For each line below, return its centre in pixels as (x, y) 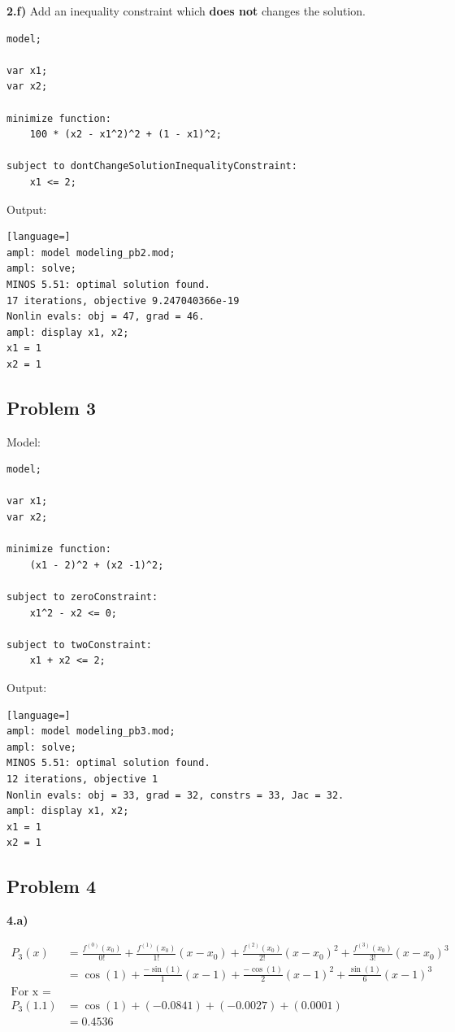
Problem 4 (51, 886)
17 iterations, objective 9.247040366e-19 (123, 300)
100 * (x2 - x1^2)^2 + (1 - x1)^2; (126, 135)
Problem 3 (51, 407)
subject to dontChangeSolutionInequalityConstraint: (152, 166)
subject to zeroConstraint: (82, 597)
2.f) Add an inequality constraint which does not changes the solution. (186, 11)
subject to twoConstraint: (79, 644)
